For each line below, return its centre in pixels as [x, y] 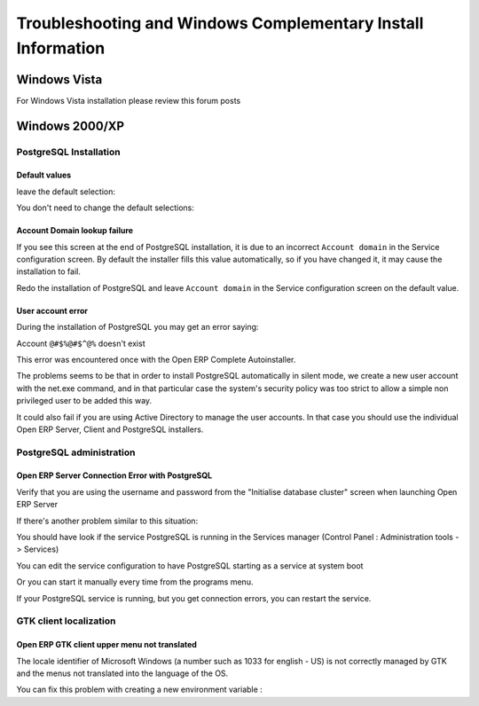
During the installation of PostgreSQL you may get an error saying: [137, 327]
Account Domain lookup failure [75, 231]
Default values [44, 175]
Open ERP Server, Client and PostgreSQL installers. [110, 429]
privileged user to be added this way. [84, 401]
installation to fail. [49, 271]
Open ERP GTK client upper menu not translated [106, 645]
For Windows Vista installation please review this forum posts [129, 100]
